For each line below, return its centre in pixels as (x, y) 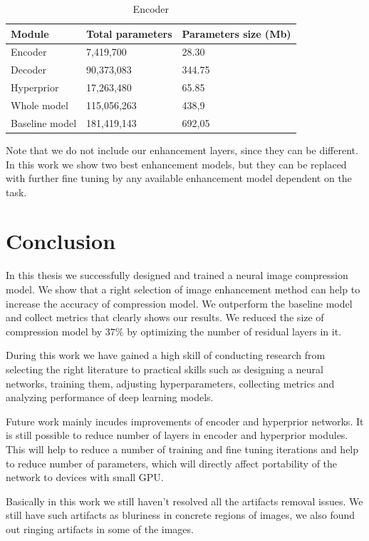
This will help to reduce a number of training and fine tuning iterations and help (182, 449)
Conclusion (61, 241)
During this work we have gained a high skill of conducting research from (166, 355)
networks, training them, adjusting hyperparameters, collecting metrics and (170, 383)
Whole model (40, 105)
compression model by (54, 331)
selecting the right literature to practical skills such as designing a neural (165, 369)
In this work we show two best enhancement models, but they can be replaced (176, 164)
